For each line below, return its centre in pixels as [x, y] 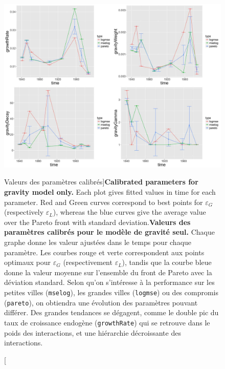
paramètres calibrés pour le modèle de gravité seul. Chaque [109, 232]
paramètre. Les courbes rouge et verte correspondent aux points [104, 252]
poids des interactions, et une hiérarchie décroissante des [93, 332]
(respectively [24, 212]
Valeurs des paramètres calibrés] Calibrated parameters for [101, 182]
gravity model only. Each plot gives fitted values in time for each [110, 192]
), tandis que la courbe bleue [167, 262]
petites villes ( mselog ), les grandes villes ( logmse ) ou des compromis [111, 292]
